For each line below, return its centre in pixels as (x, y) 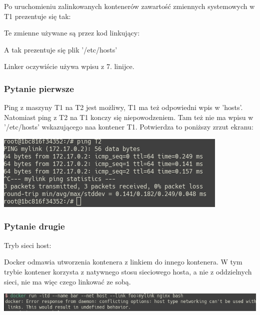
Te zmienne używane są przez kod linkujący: (72, 33)
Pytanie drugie (34, 226)
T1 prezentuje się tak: (37, 16)
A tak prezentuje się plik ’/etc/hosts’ (61, 49)
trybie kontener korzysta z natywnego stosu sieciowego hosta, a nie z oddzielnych (128, 271)
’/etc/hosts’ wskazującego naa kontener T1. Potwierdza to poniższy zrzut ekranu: (129, 127)
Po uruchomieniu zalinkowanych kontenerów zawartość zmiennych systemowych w (129, 6)
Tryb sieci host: (28, 245)
